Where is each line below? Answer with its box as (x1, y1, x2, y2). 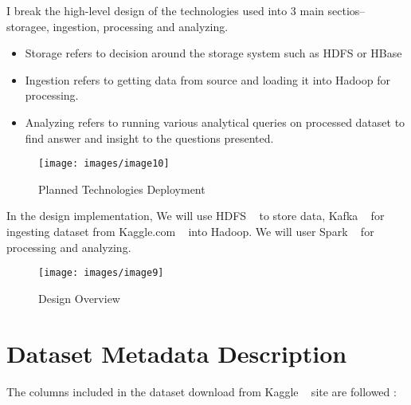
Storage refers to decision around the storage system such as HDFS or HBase (25, 45, 402, 61)
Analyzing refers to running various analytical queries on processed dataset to (25, 113, 405, 130)
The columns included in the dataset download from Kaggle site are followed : (6, 383, 397, 399)
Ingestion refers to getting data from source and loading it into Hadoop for (25, 71, 390, 88)
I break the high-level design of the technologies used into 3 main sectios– (6, 2, 366, 18)
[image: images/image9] (38, 267, 164, 279)
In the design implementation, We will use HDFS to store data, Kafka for (6, 207, 385, 224)
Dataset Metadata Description (6, 336, 347, 369)
